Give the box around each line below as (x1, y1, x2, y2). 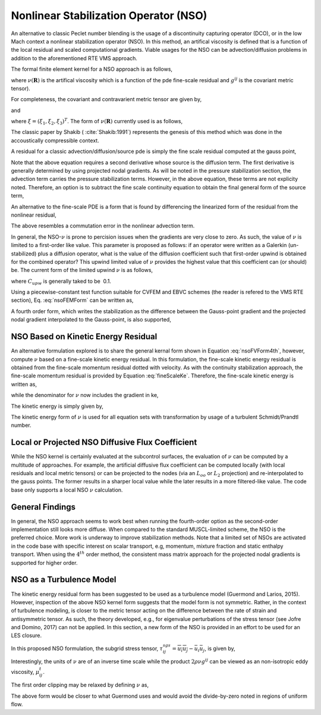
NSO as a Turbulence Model (11, 575, 117, 585)
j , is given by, (203, 645, 236, 653)
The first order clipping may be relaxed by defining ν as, (11, 682, 149, 689)
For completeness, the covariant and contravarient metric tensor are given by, (11, 96, 202, 103)
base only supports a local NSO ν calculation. (11, 486, 123, 494)
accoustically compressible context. (11, 137, 99, 144)
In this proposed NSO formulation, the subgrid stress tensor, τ (11, 645, 163, 652)
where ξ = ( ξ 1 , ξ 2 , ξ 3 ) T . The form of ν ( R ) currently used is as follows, (11, 117, 183, 126)
